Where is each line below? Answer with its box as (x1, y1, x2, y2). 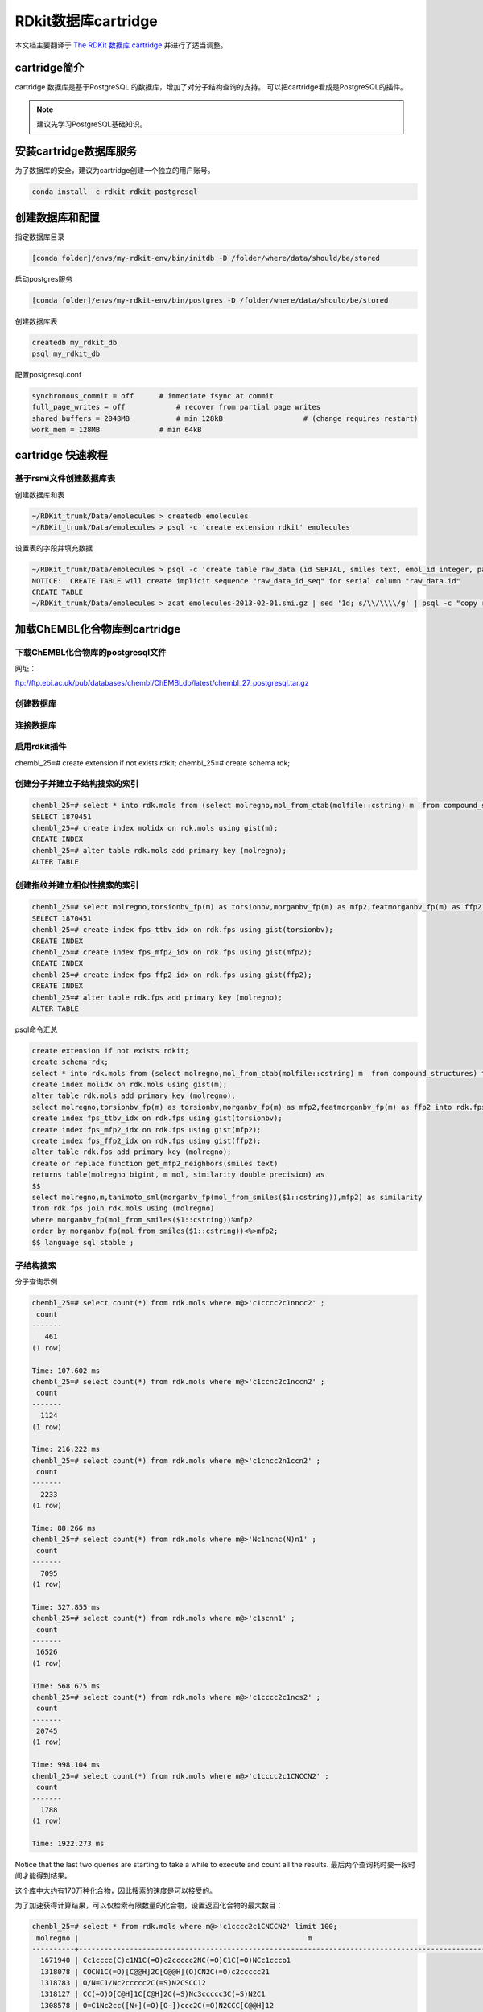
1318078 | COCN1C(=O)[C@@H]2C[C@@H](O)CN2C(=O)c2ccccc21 (40, 1967, 270, 1976)
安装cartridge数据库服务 (14, 145, 137, 159)
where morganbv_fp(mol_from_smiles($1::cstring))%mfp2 (31, 1215, 253, 1224)
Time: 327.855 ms (31, 1602, 101, 1611)
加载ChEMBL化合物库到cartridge (14, 622, 181, 636)
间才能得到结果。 (14, 1871, 72, 1881)
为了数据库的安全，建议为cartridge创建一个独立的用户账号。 (14, 166, 215, 175)
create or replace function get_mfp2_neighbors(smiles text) (31, 1159, 279, 1168)
